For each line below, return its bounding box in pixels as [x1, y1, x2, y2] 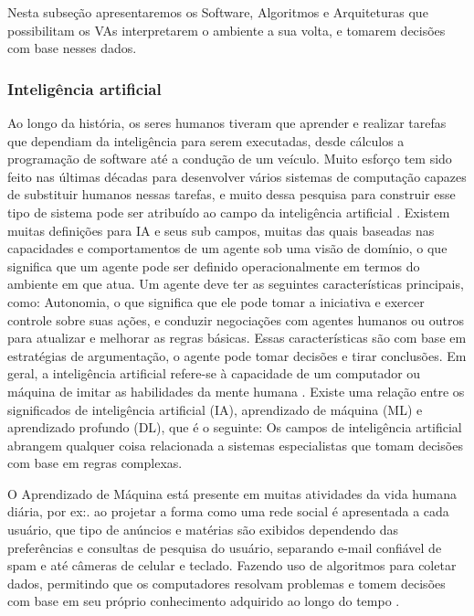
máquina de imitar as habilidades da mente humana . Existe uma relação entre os [7, 381, 465, 400]
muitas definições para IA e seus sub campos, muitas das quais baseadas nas [7, 220, 435, 239]
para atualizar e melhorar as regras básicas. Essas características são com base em [7, 328, 467, 347]
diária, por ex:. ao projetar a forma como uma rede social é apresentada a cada [7, 502, 449, 521]
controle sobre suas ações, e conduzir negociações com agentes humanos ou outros [7, 310, 465, 329]
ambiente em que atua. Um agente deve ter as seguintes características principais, [7, 274, 464, 293]
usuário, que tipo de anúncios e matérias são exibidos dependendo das [7, 520, 398, 539]
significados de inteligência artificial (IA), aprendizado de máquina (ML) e [7, 399, 423, 419]
